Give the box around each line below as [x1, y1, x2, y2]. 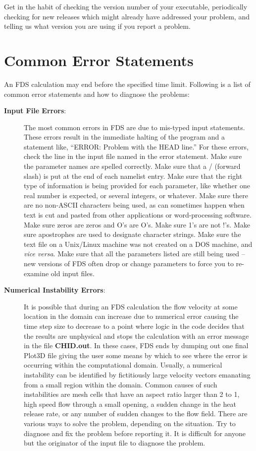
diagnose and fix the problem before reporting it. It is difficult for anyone [24, 428, 246, 438]
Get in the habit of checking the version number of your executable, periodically [4, 1, 248, 11]
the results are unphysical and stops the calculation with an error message [24, 330, 249, 341]
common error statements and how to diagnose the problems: [4, 88, 190, 99]
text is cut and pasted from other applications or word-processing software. [24, 210, 252, 220]
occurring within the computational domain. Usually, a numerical [24, 360, 222, 370]
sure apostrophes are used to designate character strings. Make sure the [24, 229, 241, 239]
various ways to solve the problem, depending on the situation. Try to [24, 418, 236, 428]
